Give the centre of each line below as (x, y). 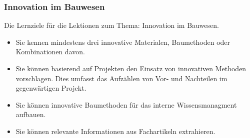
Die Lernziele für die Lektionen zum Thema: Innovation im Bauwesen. (111, 25)
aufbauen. (31, 114)
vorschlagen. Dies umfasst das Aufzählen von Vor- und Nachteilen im (121, 78)
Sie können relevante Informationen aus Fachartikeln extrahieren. (115, 131)
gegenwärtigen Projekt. (51, 88)
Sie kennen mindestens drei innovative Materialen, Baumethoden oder (123, 42)
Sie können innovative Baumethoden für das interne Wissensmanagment (126, 104)
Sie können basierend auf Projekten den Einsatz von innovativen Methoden (131, 68)
